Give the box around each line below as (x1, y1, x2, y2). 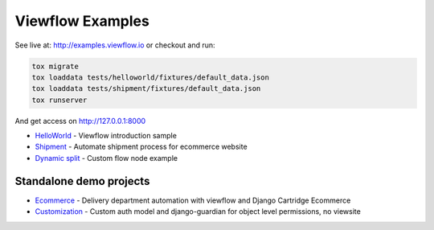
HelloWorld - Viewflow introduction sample (35, 131, 177, 141)
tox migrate (31, 61, 80, 71)
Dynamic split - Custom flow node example (35, 153, 178, 162)
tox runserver (31, 95, 88, 105)
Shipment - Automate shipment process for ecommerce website (35, 142, 248, 152)
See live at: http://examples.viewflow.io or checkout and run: (14, 40, 216, 50)
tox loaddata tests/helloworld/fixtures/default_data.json (31, 72, 269, 82)
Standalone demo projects (14, 174, 150, 188)
